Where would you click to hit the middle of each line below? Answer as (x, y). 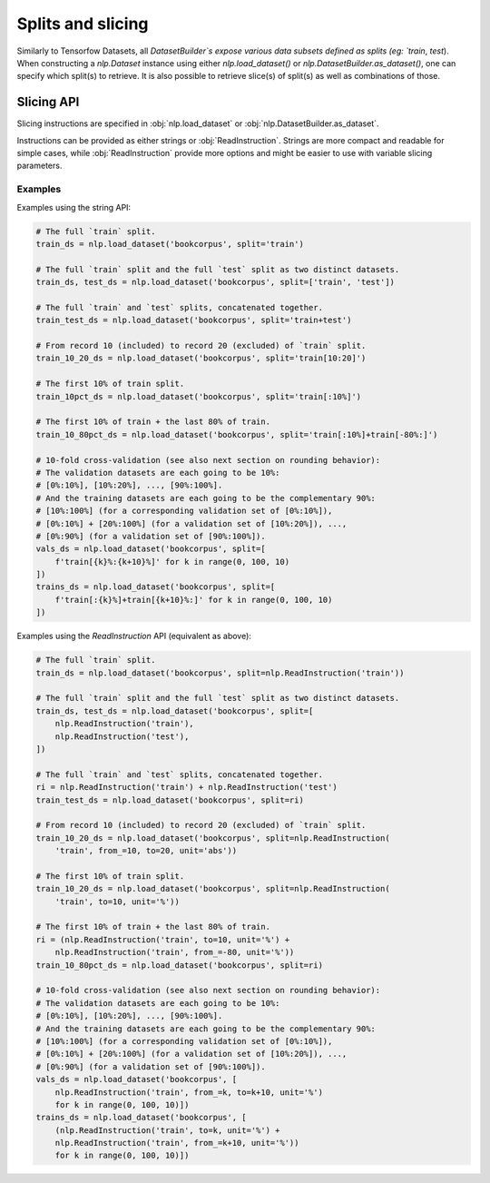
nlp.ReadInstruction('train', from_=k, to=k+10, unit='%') (189, 1092)
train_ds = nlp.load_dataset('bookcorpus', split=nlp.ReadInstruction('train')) (220, 673)
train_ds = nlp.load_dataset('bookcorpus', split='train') (170, 244)
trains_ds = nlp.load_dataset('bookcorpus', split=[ (156, 587)
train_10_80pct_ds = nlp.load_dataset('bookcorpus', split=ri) (180, 965)
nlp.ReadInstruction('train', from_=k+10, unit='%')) (177, 1143)
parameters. (39, 166)
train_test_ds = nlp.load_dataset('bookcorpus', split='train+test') (194, 320)
